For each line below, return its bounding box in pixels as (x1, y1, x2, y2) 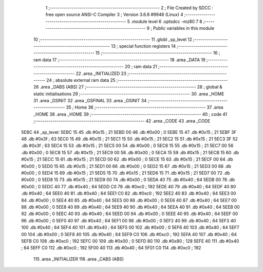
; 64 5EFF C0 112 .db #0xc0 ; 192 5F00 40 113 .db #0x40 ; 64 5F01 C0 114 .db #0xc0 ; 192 (21, 245, 202, 251)
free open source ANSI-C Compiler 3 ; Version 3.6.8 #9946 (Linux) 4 (45, 12, 184, 18)
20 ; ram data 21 (125, 64, 158, 70)
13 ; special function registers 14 (111, 43, 176, 49)
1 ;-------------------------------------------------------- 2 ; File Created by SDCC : (45, 5, 214, 11)
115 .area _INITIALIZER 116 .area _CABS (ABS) (33, 256, 124, 262)
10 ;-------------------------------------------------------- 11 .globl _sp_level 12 (33, 36, 192, 42)
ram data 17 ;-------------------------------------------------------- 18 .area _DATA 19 (33, 56, 206, 63)
